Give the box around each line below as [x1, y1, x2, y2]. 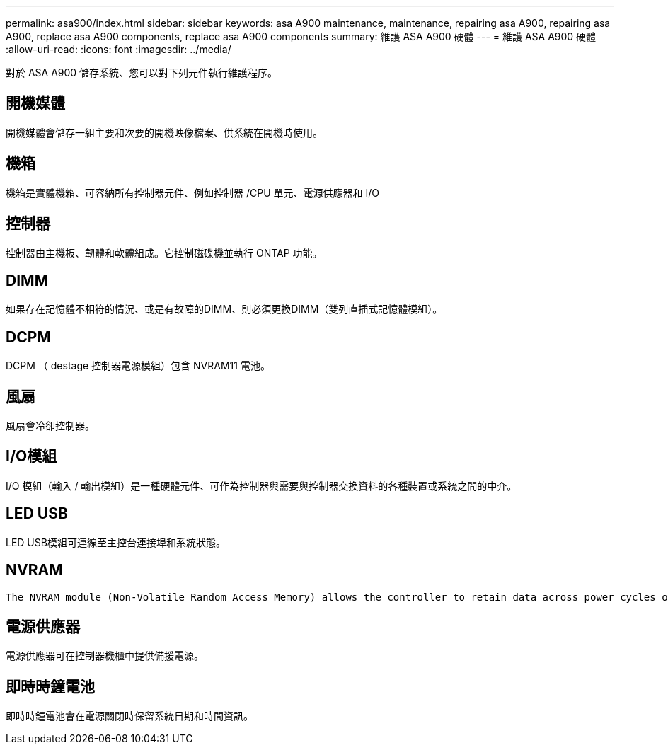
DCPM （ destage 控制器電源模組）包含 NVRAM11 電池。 [6, 359, 270, 372]
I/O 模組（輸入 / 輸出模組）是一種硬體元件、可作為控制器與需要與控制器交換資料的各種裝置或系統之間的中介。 [6, 479, 517, 492]
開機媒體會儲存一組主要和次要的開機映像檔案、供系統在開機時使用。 [6, 126, 323, 139]
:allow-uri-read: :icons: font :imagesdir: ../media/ [6, 43, 231, 55]
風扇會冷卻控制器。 [6, 420, 95, 432]
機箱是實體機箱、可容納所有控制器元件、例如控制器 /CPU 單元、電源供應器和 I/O [6, 186, 379, 199]
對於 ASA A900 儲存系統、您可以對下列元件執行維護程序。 [6, 67, 278, 79]
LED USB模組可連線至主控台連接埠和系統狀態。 [6, 536, 226, 548]
